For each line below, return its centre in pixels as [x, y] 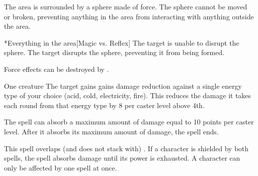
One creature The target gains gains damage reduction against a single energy [123, 86]
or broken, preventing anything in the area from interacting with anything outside [129, 16]
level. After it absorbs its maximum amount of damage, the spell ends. [111, 131]
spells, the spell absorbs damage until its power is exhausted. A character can [122, 158]
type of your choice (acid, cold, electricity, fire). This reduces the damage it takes [128, 95]
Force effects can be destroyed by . [56, 69]
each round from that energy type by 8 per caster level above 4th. [104, 105]
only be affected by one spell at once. [61, 167]
